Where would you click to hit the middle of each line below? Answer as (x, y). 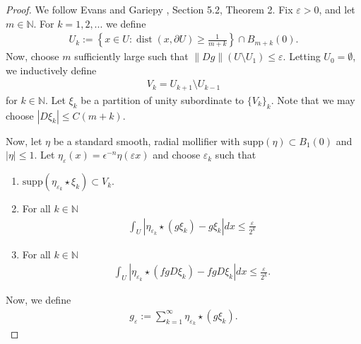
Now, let (24, 141)
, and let (337, 9)
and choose (177, 155)
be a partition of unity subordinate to (162, 99)
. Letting (302, 56)
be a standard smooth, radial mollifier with (147, 141)
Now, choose (32, 56)
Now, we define (39, 300)
